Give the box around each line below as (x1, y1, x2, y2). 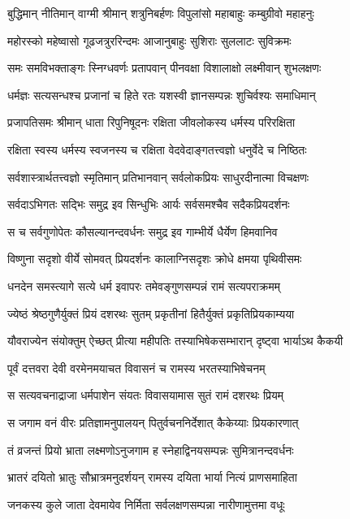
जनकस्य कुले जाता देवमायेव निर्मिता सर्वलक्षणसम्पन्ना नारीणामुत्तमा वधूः (7, 495, 285, 513)
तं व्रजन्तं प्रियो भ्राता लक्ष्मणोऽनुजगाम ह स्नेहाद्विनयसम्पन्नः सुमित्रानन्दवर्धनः (7, 441, 294, 458)
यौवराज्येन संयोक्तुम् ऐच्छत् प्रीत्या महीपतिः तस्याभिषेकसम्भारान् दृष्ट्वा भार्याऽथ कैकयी (7, 332, 344, 349)
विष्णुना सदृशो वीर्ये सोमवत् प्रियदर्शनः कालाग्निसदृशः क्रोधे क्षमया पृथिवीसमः (7, 250, 302, 267)
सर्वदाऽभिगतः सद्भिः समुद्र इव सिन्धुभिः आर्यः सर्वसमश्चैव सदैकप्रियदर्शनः (7, 196, 290, 213)
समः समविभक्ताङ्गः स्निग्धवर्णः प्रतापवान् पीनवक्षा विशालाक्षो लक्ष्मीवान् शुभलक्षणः (7, 59, 322, 76)
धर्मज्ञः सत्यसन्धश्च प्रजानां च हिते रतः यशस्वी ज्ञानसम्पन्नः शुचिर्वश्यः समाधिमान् (7, 86, 316, 103)
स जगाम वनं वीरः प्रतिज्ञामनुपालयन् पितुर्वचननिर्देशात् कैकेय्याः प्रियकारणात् (7, 413, 299, 430)
